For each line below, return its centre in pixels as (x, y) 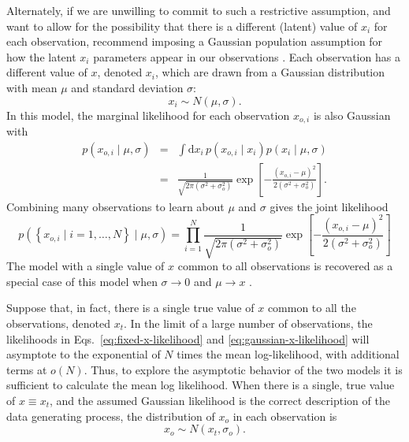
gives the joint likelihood (329, 206)
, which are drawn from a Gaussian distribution (270, 72)
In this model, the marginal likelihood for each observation (148, 115)
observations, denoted (59, 323)
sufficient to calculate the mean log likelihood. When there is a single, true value (201, 385)
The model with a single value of (86, 266)
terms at (27, 369)
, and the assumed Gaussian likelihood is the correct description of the (219, 400)
